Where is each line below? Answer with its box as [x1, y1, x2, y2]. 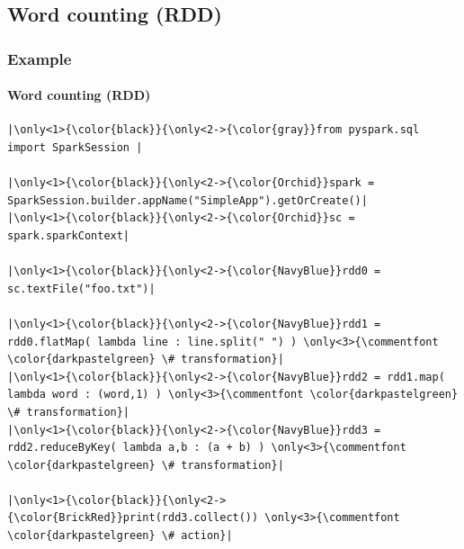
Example [7, 47, 72, 69]
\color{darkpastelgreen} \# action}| [7, 529, 233, 543]
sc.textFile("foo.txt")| [7, 282, 156, 295]
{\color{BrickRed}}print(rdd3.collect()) [7, 511, 259, 525]
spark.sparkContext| [7, 229, 130, 242]
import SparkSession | [7, 141, 143, 155]
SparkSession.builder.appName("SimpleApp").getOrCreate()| [7, 193, 368, 207]
